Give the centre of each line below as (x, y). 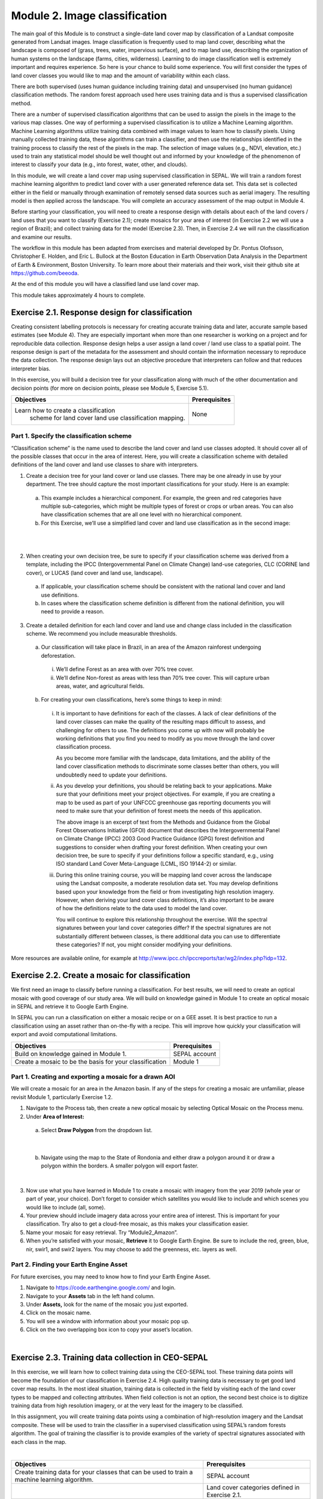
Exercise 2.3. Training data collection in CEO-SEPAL (109, 1358)
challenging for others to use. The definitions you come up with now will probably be (160, 730)
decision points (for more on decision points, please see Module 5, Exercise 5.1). (110, 388)
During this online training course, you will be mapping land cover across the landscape (164, 875)
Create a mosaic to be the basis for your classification (91, 1061)
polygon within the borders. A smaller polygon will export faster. (120, 1166)
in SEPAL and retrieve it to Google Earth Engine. (70, 1007)
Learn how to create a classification (65, 410)
